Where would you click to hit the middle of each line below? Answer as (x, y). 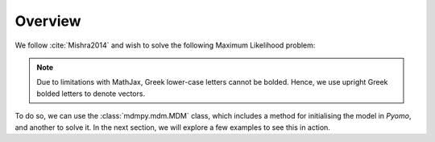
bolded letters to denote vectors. (91, 94)
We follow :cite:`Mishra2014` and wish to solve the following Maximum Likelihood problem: (165, 45)
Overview (48, 21)
